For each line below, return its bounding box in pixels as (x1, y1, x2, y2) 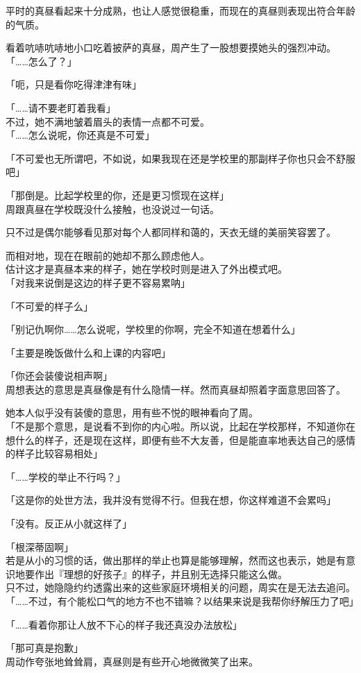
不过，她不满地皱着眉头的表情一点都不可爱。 (6, 114, 210, 128)
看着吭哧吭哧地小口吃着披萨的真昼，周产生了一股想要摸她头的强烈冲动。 (6, 40, 336, 55)
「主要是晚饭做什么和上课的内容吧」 (6, 345, 171, 359)
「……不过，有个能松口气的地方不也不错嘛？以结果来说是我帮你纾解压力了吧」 (6, 594, 359, 608)
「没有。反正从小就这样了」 (6, 516, 132, 531)
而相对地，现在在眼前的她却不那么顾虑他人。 (6, 248, 210, 262)
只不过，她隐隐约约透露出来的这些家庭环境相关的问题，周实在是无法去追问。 (6, 580, 355, 595)
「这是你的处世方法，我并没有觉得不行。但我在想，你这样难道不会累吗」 (6, 493, 336, 507)
